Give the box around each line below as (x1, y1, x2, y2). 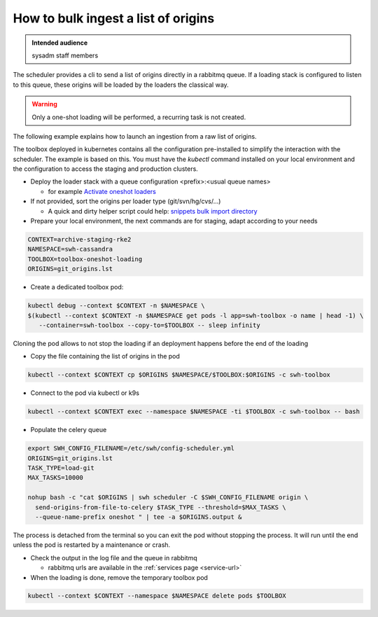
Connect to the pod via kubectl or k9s (30, 389, 140, 397)
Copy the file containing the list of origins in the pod (30, 352, 180, 361)
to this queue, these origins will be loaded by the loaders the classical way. (13, 81, 229, 89)
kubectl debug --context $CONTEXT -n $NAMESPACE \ (27, 302, 206, 310)
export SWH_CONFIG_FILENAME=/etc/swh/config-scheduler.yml (27, 445, 234, 452)
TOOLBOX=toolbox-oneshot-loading (27, 255, 143, 263)
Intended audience (31, 39, 88, 47)
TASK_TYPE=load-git (27, 464, 94, 472)
